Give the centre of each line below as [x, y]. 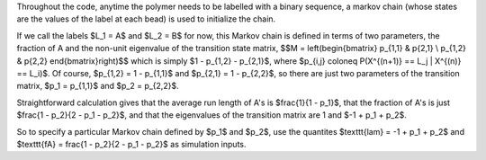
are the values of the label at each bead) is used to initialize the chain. [146, 19]
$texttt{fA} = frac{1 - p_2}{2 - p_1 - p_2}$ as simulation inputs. [131, 144]
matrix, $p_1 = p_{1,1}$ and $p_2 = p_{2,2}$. [98, 86]
